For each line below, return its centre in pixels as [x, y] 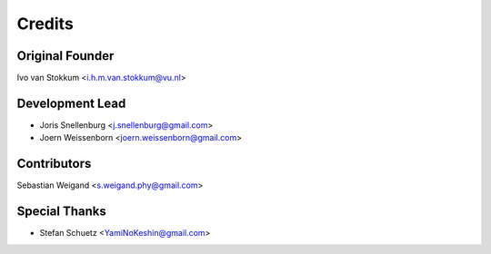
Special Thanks [61, 212]
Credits [45, 24]
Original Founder [65, 56]
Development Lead [71, 103]
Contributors [54, 164]
